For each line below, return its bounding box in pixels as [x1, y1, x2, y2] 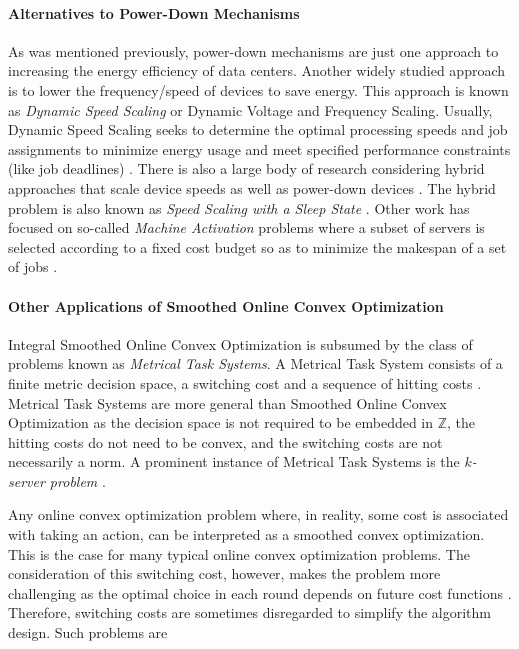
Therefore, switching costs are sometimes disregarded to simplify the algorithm [8, 602, 491, 623]
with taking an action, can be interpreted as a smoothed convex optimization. [8, 524, 485, 545]
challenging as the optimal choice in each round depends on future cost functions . [8, 582, 512, 603]
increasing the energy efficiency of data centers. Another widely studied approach [8, 60, 506, 81]
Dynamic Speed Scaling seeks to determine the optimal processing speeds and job [8, 119, 508, 140]
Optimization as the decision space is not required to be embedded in [8, 412, 434, 433]
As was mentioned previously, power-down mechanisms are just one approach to [8, 40, 499, 61]
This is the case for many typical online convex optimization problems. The [8, 543, 470, 564]
